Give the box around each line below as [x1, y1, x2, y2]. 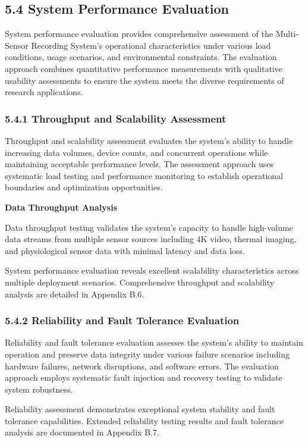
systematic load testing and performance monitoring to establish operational [5, 169, 284, 181]
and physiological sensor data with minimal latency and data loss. [5, 244, 245, 256]
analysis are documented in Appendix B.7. [5, 426, 159, 438]
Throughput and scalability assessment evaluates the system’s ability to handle [5, 134, 293, 146]
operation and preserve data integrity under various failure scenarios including [5, 347, 290, 360]
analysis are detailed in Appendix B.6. [5, 287, 144, 300]
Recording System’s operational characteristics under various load [31, 39, 271, 51]
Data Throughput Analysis [5, 200, 117, 213]
